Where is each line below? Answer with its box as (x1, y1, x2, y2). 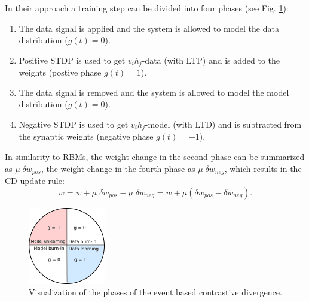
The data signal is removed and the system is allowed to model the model (19, 86, 289, 98)
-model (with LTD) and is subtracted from (145, 118, 302, 131)
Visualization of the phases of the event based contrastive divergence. (29, 286, 282, 298)
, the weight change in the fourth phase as (41, 162, 195, 174)
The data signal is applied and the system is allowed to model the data (19, 22, 279, 34)
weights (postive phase (19, 66, 102, 78)
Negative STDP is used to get (19, 118, 129, 131)
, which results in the (224, 162, 302, 174)
